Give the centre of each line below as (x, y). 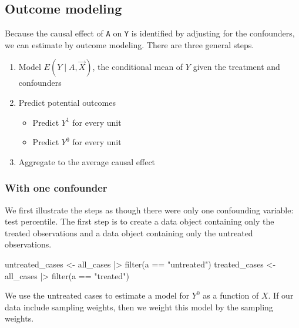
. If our (281, 295)
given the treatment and (236, 67)
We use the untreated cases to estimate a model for (97, 295)
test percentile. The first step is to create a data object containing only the (140, 221)
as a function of (231, 295)
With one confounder (56, 188)
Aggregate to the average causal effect (87, 161)
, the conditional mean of (138, 67)
